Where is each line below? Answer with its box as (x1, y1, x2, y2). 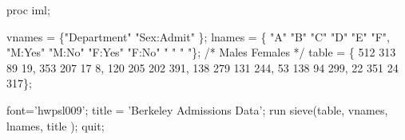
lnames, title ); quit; (6, 117, 105, 134)
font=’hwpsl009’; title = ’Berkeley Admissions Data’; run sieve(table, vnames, (6, 101, 388, 118)
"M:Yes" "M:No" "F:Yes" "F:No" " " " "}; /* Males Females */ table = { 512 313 (6, 44, 396, 60)
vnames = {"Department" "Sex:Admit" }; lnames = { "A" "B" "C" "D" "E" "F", (6, 28, 391, 45)
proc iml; (6, 2, 50, 17)
